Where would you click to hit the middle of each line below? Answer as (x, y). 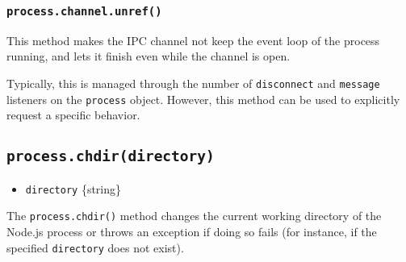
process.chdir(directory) (111, 156)
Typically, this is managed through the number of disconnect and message (193, 83)
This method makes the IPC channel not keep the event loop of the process (193, 40)
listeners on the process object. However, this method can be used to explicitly (203, 99)
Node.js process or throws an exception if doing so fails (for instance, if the (192, 231)
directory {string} (73, 188)
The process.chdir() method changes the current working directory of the (194, 216)
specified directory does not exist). (95, 247)
